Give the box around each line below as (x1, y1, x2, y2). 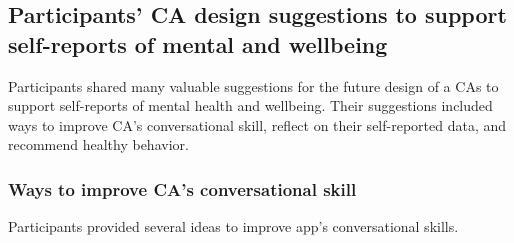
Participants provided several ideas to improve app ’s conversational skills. (8, 216, 459, 237)
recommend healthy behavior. (8, 134, 189, 155)
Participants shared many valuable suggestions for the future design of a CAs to (8, 75, 499, 96)
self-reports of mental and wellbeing (8, 28, 388, 59)
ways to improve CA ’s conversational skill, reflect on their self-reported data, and (8, 114, 507, 135)
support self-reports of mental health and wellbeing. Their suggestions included (8, 95, 493, 116)
